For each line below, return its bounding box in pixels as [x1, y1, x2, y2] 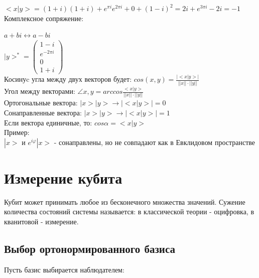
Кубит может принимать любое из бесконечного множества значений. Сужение [4, 196, 245, 207]
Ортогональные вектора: [4, 97, 78, 108]
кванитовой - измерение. [4, 216, 79, 227]
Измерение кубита [4, 167, 122, 188]
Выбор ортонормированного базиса [4, 241, 176, 256]
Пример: [4, 127, 30, 137]
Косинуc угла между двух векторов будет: [4, 74, 132, 84]
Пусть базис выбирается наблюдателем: [4, 264, 124, 274]
